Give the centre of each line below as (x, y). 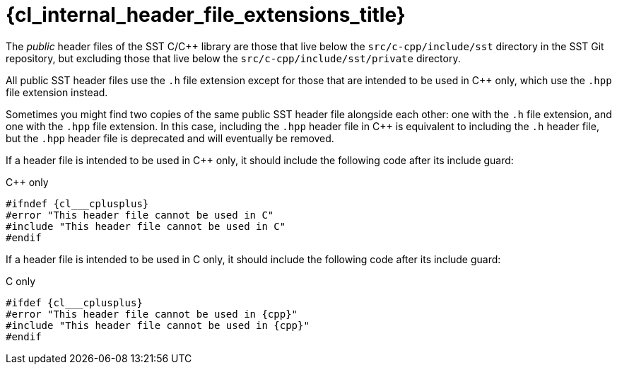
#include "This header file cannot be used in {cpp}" (158, 325)
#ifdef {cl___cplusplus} (74, 302)
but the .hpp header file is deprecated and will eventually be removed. (170, 138)
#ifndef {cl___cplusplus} (77, 203)
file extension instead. (57, 92)
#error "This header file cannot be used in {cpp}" (152, 314)
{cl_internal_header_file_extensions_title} (206, 15)
